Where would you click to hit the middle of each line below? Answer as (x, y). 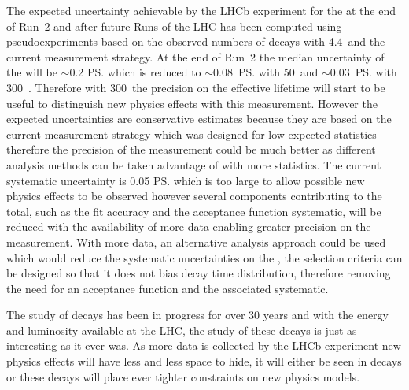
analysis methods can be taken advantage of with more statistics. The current (194, 164)
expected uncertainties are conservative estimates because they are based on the (199, 119)
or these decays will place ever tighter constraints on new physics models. (183, 376)
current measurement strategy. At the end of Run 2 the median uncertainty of (195, 56)
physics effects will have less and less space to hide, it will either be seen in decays (204, 361)
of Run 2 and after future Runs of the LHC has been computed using (174, 26)
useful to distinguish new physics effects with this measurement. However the (192, 103)
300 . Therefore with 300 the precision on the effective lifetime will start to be (196, 87)
